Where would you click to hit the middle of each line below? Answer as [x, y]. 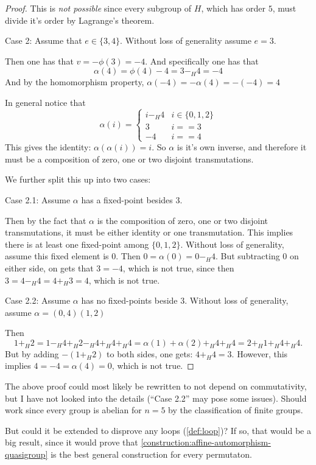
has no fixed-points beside [129, 300]
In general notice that [45, 102]
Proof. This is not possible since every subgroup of [98, 8]
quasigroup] [26, 454]
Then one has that [39, 61]
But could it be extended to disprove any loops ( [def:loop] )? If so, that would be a [158, 430]
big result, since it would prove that [72, 442]
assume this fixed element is [57, 256]
